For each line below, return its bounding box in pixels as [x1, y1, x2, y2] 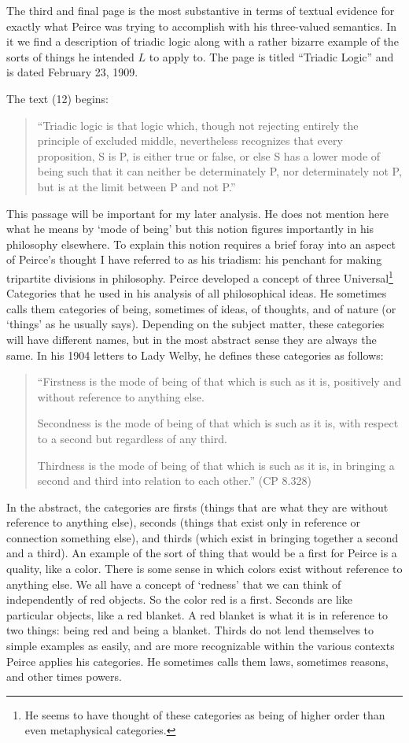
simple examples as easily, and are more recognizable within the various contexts [6, 638, 395, 654]
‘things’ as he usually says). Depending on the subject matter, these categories [6, 316, 385, 332]
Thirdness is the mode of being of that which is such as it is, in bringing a [37, 457, 395, 473]
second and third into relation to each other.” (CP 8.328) [37, 472, 311, 489]
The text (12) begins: [6, 90, 109, 106]
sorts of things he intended [6, 48, 134, 65]
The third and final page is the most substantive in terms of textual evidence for [6, 2, 395, 18]
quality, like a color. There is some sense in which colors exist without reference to [6, 560, 403, 577]
